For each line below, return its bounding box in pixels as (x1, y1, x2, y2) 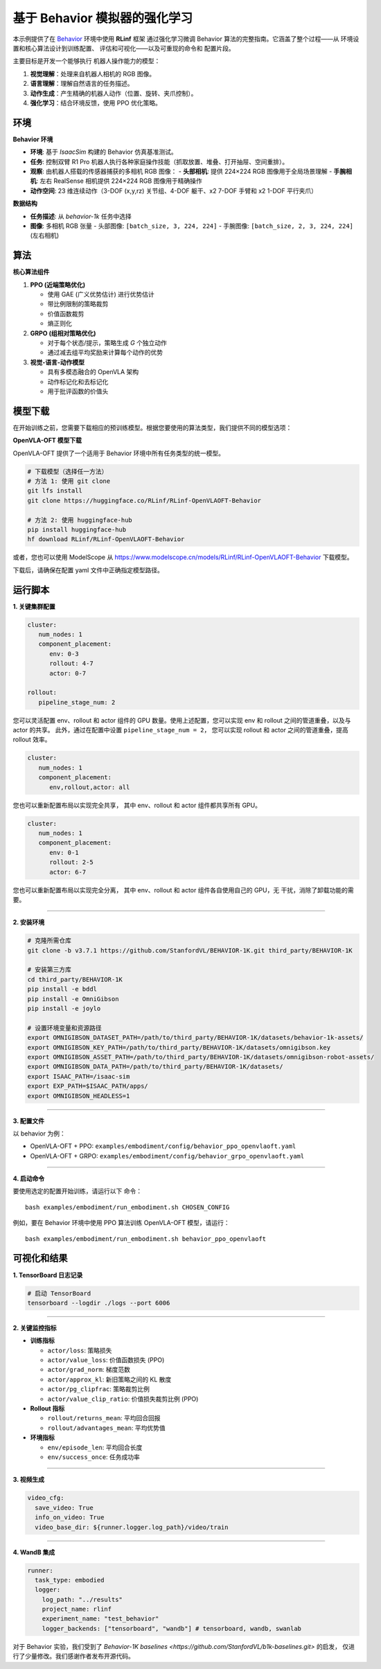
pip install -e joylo (27, 1005, 101, 1013)
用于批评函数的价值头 (47, 387, 109, 395)
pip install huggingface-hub (27, 525, 127, 533)
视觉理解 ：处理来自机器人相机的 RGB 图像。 (30, 69, 156, 78)
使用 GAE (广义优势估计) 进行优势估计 (47, 290, 155, 298)
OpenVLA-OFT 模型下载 (12, 436, 82, 445)
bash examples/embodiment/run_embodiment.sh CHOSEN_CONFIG (25, 1203, 230, 1211)
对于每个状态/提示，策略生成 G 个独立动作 (47, 338, 168, 346)
